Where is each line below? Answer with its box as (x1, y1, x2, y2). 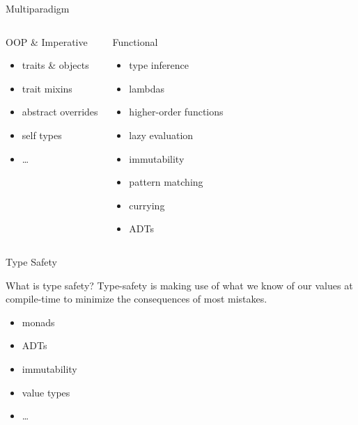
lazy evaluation (129, 127, 194, 142)
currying (129, 198, 165, 212)
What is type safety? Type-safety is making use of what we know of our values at (6, 278, 353, 292)
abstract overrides (22, 104, 98, 119)
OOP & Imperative (6, 34, 88, 49)
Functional (112, 34, 158, 49)
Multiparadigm (6, 1, 70, 15)
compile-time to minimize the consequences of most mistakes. (6, 291, 267, 306)
